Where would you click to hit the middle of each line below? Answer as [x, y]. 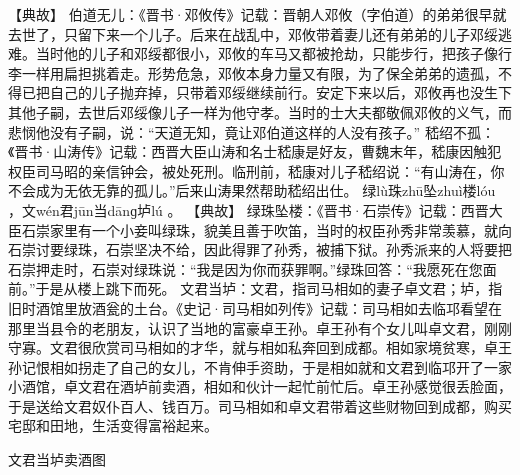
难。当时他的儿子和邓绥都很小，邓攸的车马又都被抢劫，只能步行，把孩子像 [253, 53]
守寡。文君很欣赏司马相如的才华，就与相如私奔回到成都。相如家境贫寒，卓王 [260, 347]
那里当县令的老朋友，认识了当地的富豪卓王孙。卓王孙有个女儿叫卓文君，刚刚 [260, 327]
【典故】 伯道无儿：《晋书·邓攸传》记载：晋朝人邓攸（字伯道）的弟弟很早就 [257, 14]
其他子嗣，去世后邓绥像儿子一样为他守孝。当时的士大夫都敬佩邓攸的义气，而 [260, 111]
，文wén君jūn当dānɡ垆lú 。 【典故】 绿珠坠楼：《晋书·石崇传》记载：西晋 [248, 209]
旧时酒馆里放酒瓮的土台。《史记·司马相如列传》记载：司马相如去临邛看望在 [255, 307]
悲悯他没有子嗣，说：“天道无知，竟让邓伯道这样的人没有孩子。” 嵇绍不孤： [251, 131]
